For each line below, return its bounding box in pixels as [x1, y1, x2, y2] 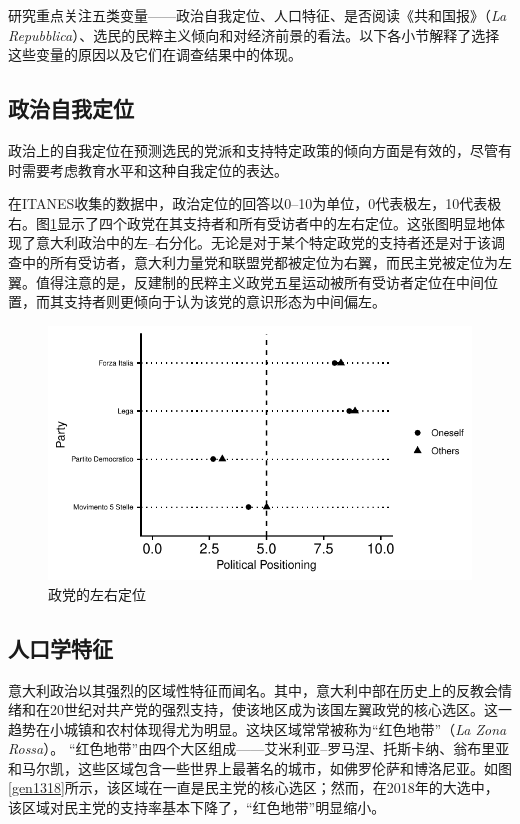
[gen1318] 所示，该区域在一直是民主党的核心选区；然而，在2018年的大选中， [8, 777, 499, 798]
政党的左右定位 [48, 583, 146, 604]
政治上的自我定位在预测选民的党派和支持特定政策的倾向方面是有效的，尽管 [8, 139, 498, 160]
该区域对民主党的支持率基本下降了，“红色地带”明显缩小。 [8, 797, 386, 818]
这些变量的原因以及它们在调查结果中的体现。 [8, 44, 302, 65]
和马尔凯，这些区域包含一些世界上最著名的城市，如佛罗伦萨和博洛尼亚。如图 [8, 757, 512, 778]
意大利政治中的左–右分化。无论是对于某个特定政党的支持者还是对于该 [35, 232, 491, 253]
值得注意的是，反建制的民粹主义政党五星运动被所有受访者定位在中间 [35, 271, 484, 292]
